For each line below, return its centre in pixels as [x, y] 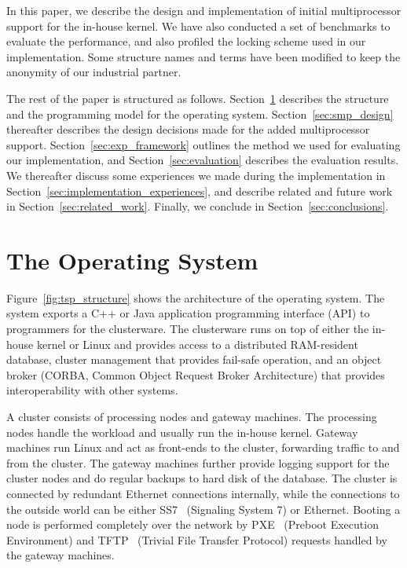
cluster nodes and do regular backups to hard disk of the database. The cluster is [202, 478]
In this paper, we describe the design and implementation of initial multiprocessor [204, 10]
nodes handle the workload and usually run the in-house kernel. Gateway [182, 432]
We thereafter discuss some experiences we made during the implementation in [196, 175]
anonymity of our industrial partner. [94, 72]
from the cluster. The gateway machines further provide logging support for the [198, 462]
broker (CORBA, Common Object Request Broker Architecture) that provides [196, 374]
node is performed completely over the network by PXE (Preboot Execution [192, 524]
